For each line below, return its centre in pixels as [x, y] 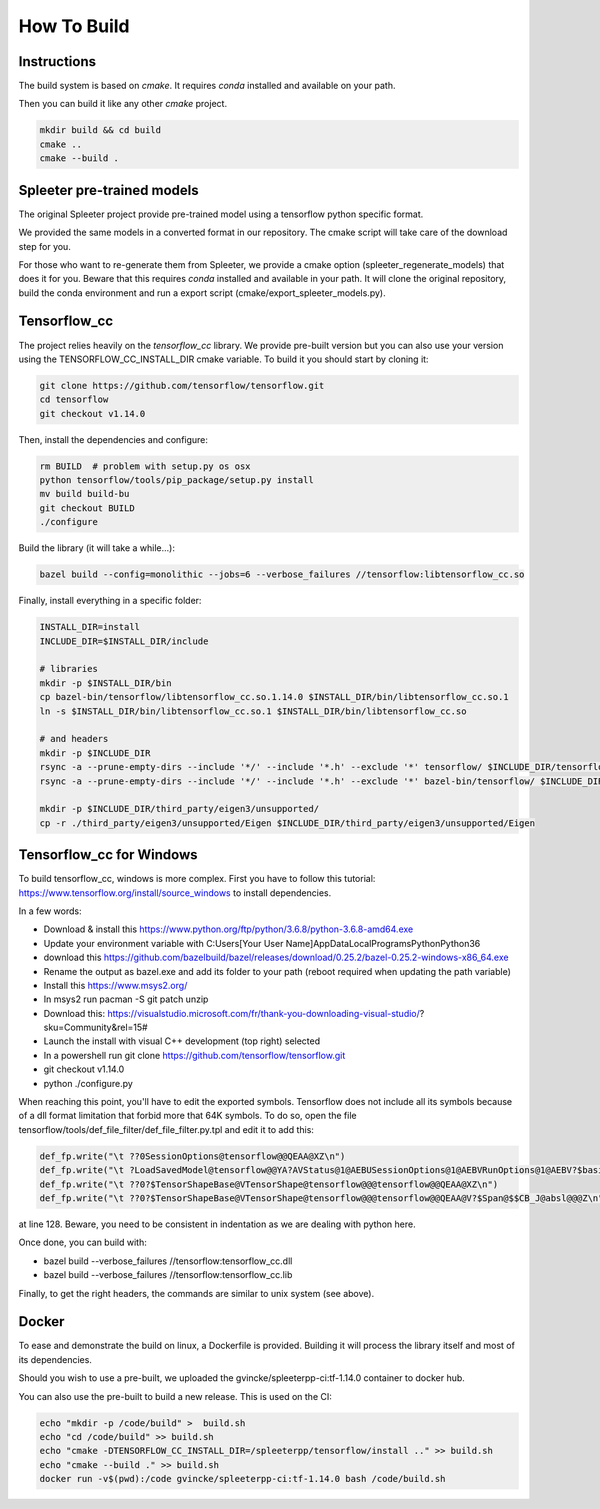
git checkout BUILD [87, 508]
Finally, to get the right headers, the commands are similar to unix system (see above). [196, 1293]
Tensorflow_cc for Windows [108, 855]
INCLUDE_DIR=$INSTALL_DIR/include [124, 641]
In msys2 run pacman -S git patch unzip [126, 999]
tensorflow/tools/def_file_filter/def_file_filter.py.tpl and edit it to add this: [166, 1129]
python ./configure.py [88, 1083]
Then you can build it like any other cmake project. [123, 104]
